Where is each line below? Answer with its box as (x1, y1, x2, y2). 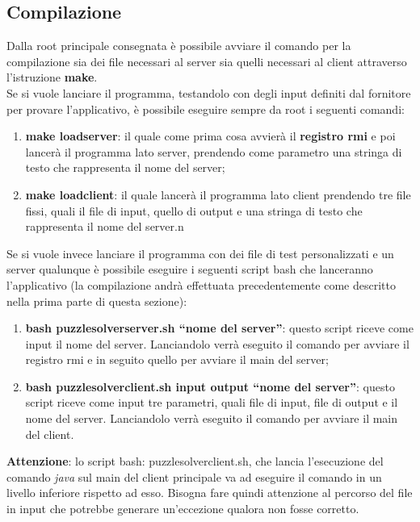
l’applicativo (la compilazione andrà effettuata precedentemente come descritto (6, 276, 396, 293)
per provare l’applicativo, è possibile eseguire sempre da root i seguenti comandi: (6, 100, 405, 117)
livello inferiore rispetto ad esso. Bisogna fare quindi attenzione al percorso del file (6, 484, 413, 501)
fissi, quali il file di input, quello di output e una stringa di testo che (25, 202, 363, 219)
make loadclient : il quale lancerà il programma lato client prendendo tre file (25, 186, 411, 203)
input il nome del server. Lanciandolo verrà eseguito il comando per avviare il (25, 335, 409, 352)
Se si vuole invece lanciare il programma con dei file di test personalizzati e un (6, 244, 394, 261)
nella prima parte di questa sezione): (6, 292, 187, 309)
